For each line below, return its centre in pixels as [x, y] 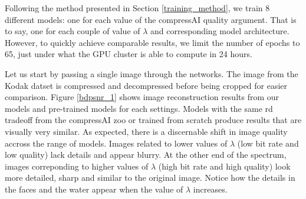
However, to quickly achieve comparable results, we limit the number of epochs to [152, 42]
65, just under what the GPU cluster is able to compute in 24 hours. [129, 54]
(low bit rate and [268, 143]
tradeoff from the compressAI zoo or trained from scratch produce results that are [153, 120]
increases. [210, 189]
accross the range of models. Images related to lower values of [116, 143]
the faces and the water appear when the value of [94, 189]
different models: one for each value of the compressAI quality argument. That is [151, 19]
